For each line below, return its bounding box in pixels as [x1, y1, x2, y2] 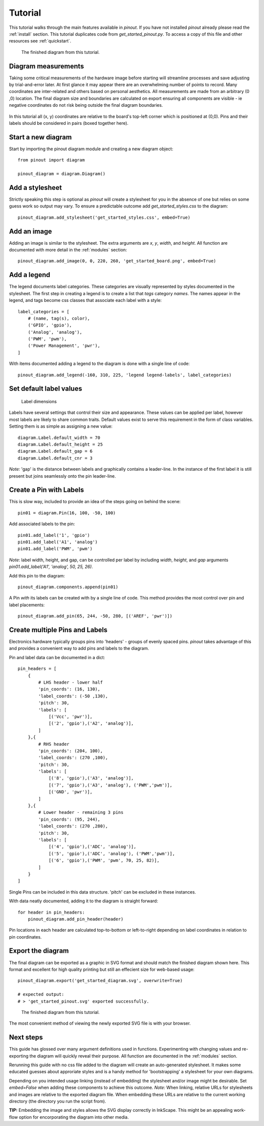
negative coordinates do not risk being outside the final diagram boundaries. [9, 102, 163, 108]
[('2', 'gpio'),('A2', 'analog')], [48, 721, 134, 726]
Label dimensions [21, 399, 57, 405]
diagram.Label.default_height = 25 [18, 441, 103, 447]
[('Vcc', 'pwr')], [48, 713, 93, 719]
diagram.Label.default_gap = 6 [18, 448, 93, 454]
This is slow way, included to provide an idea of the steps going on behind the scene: [9, 499, 181, 505]
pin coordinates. [9, 934, 42, 940]
